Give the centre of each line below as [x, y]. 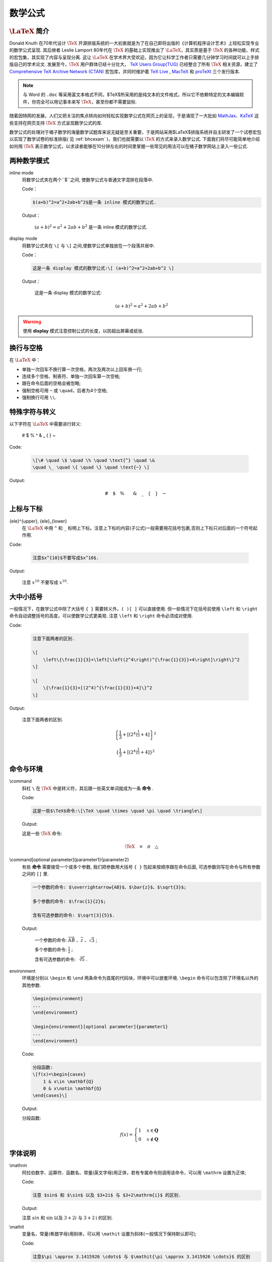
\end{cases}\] [50, 1096]
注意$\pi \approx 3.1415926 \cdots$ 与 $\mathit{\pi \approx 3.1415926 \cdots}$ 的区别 [141, 1256]
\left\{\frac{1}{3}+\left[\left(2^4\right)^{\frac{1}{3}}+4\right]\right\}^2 [142, 660]
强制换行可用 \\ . [39, 398]
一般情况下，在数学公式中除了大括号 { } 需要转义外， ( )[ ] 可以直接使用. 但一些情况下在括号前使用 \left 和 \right [133, 609]
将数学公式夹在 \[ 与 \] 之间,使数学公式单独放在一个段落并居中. [88, 245]
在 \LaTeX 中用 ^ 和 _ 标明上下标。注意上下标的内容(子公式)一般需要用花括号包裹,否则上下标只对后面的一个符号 [138, 528]
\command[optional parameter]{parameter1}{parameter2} [69, 860]
